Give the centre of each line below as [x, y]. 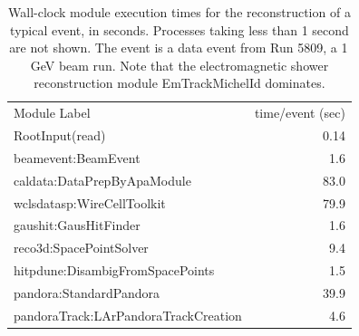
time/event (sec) [300, 113]
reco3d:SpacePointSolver [81, 248]
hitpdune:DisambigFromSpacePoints [114, 270]
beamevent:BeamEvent [77, 157]
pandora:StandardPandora [87, 292]
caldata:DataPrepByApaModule [102, 180]
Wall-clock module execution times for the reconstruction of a [179, 12]
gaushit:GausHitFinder [77, 225]
